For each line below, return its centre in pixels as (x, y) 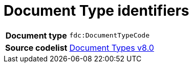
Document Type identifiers (97, 11)
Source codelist (36, 47)
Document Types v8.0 (112, 47)
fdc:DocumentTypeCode (109, 36)
